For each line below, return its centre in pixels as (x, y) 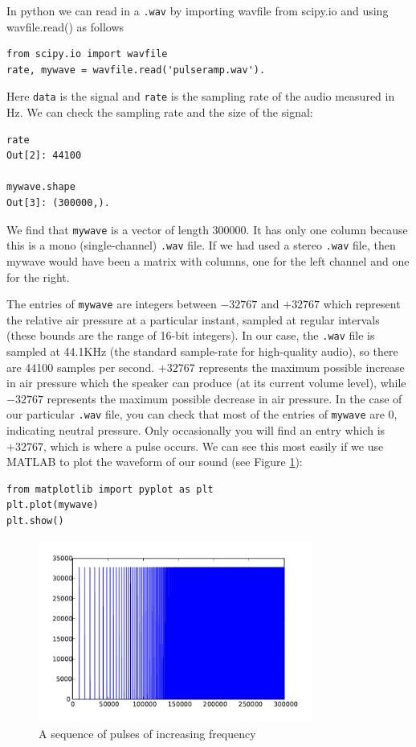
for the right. (38, 277)
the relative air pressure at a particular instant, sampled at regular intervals (193, 319)
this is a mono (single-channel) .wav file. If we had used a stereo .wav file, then (201, 245)
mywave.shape (41, 187)
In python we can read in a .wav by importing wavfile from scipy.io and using (198, 10)
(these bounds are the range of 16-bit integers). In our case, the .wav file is (191, 335)
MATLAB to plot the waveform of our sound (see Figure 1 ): (155, 462)
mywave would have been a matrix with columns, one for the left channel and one (208, 260)
